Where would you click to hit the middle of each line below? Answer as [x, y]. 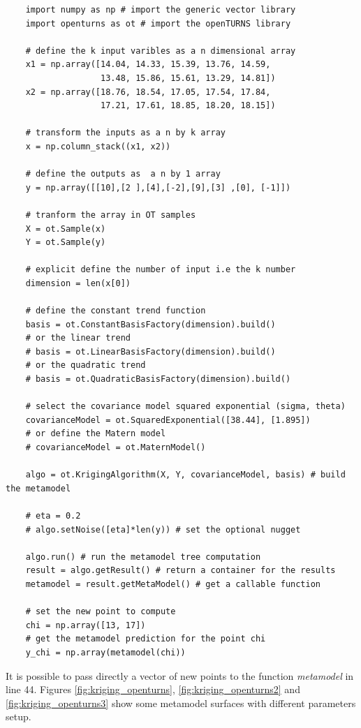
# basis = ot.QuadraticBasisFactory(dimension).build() [158, 379]
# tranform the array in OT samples [111, 215]
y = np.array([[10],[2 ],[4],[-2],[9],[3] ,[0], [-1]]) [158, 187]
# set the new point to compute [101, 612]
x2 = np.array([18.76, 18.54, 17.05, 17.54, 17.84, [148, 92]
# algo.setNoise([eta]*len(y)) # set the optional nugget [163, 529]
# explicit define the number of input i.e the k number [161, 270]
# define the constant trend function [116, 311]
